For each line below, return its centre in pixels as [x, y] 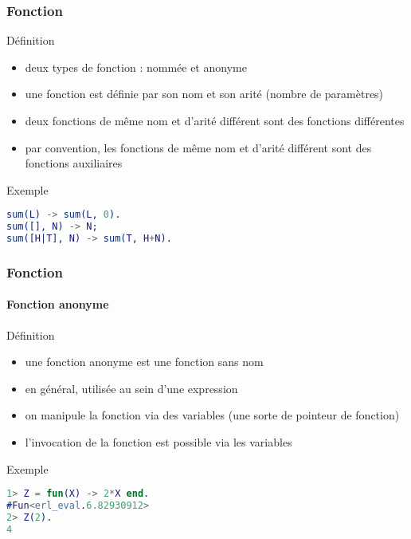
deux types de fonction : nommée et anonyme [136, 67]
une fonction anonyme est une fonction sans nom [144, 362]
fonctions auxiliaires [74, 163]
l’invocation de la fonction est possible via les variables [159, 442]
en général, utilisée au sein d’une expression [131, 388]
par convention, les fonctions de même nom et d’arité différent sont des [198, 147]
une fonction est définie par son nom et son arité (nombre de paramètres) [204, 94]
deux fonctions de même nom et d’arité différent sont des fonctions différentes [215, 120]
